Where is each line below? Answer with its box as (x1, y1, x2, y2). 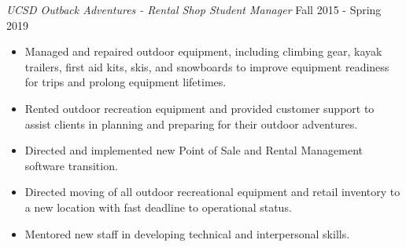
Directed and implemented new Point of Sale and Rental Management (24, 142, 363, 158)
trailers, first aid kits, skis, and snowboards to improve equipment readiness (24, 58, 389, 74)
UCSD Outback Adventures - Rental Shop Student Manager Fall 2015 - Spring (6, 2, 382, 17)
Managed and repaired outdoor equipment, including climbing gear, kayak (24, 43, 382, 60)
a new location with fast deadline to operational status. (24, 198, 292, 215)
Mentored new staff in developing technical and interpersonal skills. (24, 225, 350, 242)
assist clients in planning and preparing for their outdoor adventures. (24, 115, 358, 132)
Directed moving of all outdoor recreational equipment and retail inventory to (24, 183, 400, 200)
